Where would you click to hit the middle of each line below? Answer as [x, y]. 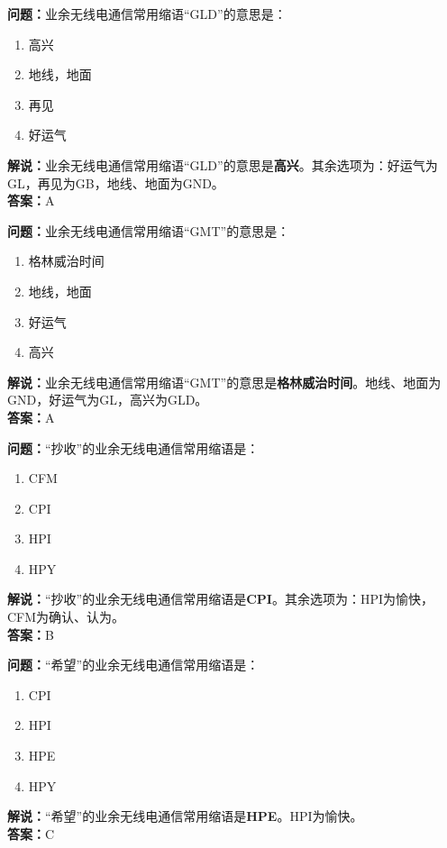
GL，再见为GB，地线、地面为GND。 [116, 182]
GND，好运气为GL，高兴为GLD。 [108, 400]
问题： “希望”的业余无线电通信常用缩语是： [133, 665]
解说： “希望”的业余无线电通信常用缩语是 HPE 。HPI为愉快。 [185, 816]
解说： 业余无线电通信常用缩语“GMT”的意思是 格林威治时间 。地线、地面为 [224, 382]
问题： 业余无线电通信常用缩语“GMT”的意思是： [149, 230]
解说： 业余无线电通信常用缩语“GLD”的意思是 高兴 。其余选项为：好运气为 [223, 164]
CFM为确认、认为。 [66, 617]
